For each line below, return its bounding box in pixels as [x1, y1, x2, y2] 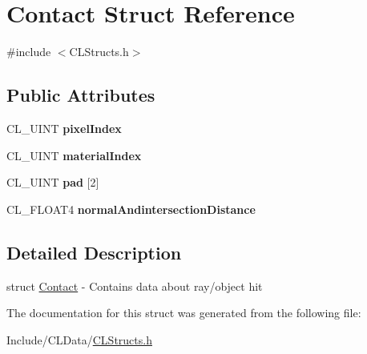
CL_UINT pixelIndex [6, 119, 122, 136]
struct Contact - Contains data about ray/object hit [6, 277, 263, 294]
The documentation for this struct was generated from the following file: [6, 304, 361, 321]
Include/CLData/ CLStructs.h [6, 331, 152, 348]
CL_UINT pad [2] [6, 174, 99, 191]
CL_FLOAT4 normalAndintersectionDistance [6, 200, 256, 217]
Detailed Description [6, 239, 182, 264]
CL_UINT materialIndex [6, 147, 142, 163]
